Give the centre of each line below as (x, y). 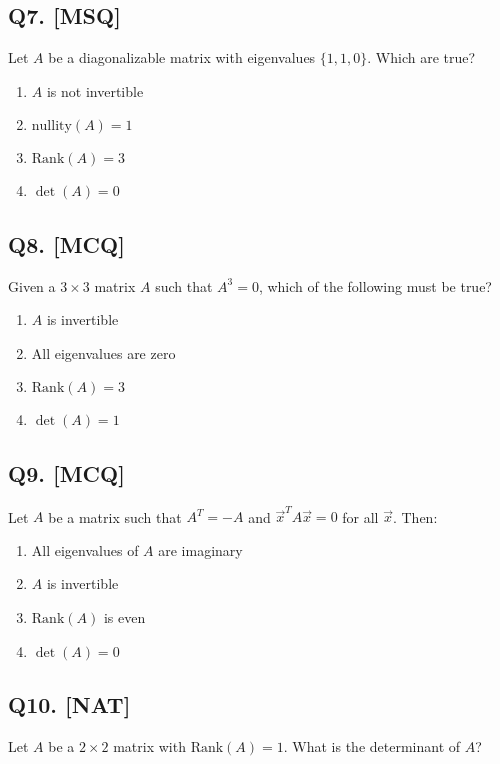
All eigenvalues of (85, 549)
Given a (32, 285)
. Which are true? (421, 57)
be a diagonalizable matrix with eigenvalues (182, 57)
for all (360, 516)
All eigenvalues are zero (103, 352)
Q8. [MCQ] (66, 243)
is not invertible (95, 90)
